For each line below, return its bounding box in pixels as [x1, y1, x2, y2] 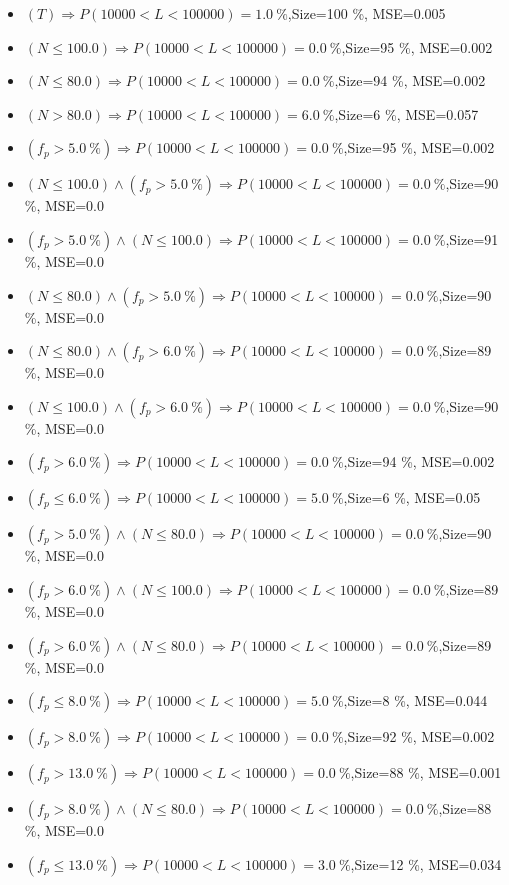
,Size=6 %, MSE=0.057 [334, 103, 479, 124]
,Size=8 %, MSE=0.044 [343, 690, 488, 711]
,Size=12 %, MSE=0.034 [350, 853, 502, 874]
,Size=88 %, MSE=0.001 [350, 762, 502, 783]
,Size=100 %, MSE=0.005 [287, 3, 446, 23]
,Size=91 [445, 228, 499, 249]
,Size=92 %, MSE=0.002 [343, 726, 495, 747]
